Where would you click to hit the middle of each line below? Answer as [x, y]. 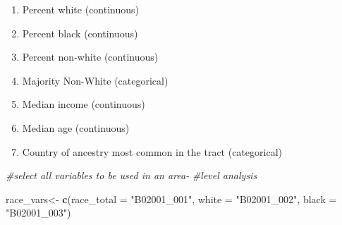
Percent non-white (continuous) [90, 57]
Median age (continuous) [76, 127]
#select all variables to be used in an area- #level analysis [132, 175]
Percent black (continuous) [80, 33]
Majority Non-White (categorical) [95, 80]
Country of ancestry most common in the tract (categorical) [152, 151]
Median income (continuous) [84, 104]
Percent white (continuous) [80, 9]
